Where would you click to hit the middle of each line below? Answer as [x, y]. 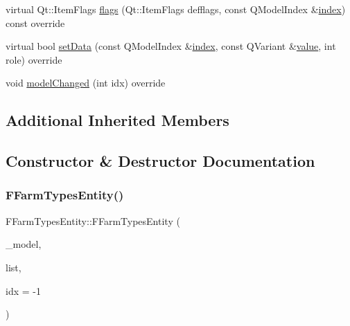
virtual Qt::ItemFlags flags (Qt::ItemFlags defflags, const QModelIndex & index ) [176, 9]
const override [35, 22]
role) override [34, 59]
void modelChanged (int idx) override [86, 83]
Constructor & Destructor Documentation [160, 161]
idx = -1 [23, 290]
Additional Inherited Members [117, 120]
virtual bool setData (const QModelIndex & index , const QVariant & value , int [171, 46]
